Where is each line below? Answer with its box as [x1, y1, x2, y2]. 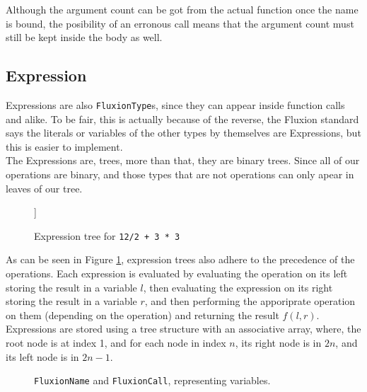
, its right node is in [235, 335, 322, 350]
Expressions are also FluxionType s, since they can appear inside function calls [6, 97, 345, 112]
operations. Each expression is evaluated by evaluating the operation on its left [6, 266, 348, 281]
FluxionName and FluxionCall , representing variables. [34, 373, 271, 388]
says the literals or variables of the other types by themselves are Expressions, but [6, 125, 361, 140]
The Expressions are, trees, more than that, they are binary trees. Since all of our [6, 153, 360, 168]
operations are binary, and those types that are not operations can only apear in [6, 167, 354, 182]
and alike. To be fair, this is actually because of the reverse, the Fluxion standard [6, 111, 359, 126]
